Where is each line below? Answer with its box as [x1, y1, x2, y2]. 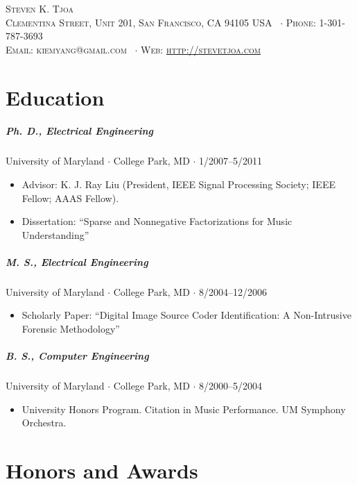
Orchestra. [21, 415, 67, 430]
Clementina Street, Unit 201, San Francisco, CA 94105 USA [6, 15, 272, 29]
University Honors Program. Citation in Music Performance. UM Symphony [21, 401, 346, 416]
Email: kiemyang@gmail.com [6, 42, 127, 56]
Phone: [286, 15, 316, 29]
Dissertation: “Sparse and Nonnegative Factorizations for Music [21, 214, 293, 228]
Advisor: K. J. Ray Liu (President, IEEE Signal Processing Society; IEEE [21, 176, 336, 191]
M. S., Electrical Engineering [6, 254, 148, 269]
